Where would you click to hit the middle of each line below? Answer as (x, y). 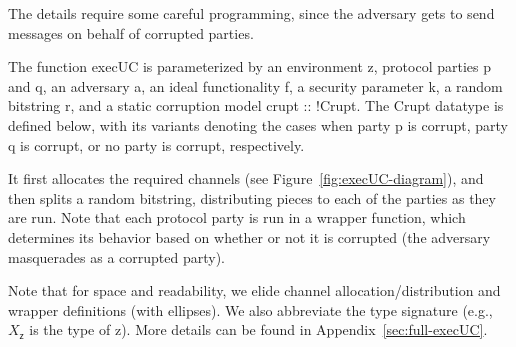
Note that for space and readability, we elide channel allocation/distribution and (254, 290)
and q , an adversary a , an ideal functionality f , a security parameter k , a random (255, 85)
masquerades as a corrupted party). (116, 256)
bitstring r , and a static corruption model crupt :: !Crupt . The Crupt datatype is (256, 105)
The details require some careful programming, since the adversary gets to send (251, 13)
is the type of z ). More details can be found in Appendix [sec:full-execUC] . (258, 329)
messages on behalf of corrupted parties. (131, 32)
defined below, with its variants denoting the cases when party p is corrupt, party (258, 124)
